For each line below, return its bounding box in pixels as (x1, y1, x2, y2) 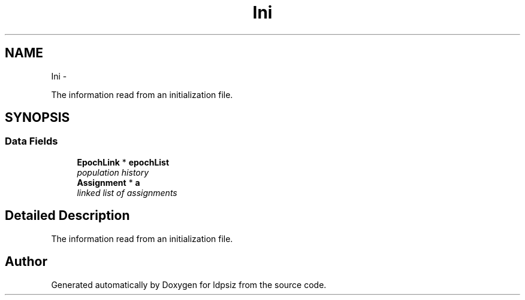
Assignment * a (77, 177, 140, 188)
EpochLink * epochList (77, 157, 170, 167)
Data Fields (5, 135, 58, 148)
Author (5, 254, 47, 270)
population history (77, 167, 149, 177)
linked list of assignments (77, 187, 177, 198)
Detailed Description (5, 208, 130, 224)
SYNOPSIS (5, 110, 70, 125)
